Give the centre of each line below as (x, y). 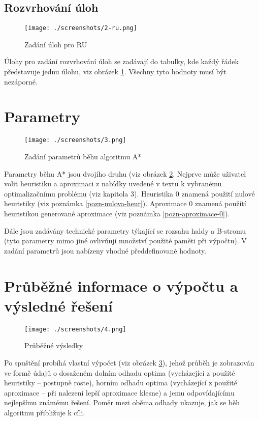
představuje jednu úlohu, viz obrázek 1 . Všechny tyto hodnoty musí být (115, 72)
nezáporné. (21, 81)
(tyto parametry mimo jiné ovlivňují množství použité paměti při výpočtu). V (125, 241)
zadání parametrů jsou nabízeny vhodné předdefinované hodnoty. (105, 250)
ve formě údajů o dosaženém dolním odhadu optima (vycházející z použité (120, 372)
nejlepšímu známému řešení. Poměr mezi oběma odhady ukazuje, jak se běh (122, 402)
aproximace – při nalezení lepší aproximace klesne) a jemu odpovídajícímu (119, 392)
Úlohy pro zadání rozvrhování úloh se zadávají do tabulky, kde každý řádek (121, 61)
